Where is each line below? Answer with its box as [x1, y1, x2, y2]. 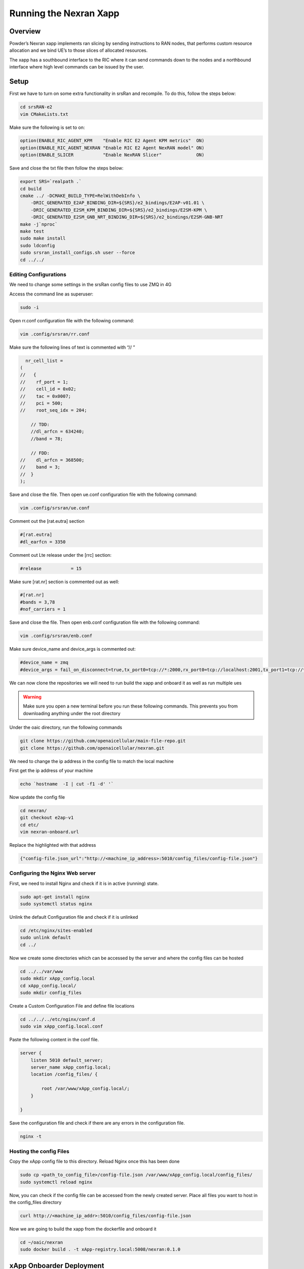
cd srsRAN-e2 [20, 104, 53, 110]
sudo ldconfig [20, 243, 55, 248]
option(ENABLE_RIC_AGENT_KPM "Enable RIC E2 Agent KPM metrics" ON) [20, 138, 205, 144]
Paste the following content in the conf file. [9, 1037, 99, 1043]
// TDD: [30, 422, 50, 427]
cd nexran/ [20, 808, 47, 813]
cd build [20, 186, 42, 191]
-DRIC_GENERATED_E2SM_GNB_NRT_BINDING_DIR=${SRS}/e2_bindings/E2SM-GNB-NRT [30, 214, 223, 220]
